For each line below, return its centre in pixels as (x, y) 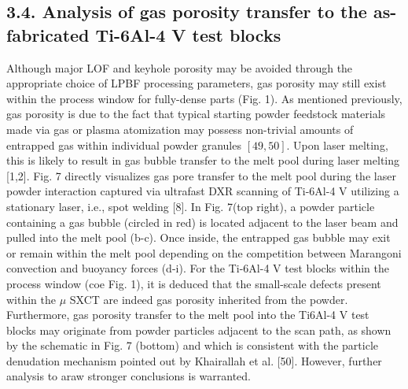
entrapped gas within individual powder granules (124, 144)
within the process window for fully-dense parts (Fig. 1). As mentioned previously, (204, 98)
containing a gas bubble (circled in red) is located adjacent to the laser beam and (202, 222)
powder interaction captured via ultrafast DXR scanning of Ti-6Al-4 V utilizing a (203, 191)
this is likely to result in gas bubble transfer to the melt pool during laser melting (203, 160)
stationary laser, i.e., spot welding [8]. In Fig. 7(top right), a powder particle (191, 206)
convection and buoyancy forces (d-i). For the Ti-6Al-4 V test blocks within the (198, 268)
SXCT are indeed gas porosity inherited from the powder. (209, 299)
